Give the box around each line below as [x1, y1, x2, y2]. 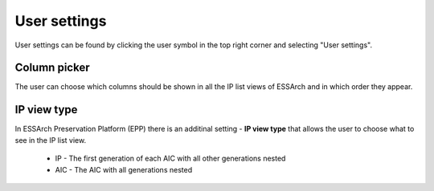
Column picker [14, 61, 90, 75]
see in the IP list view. [14, 135, 87, 144]
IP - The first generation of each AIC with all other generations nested [55, 153, 286, 164]
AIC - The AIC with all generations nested [55, 165, 193, 174]
